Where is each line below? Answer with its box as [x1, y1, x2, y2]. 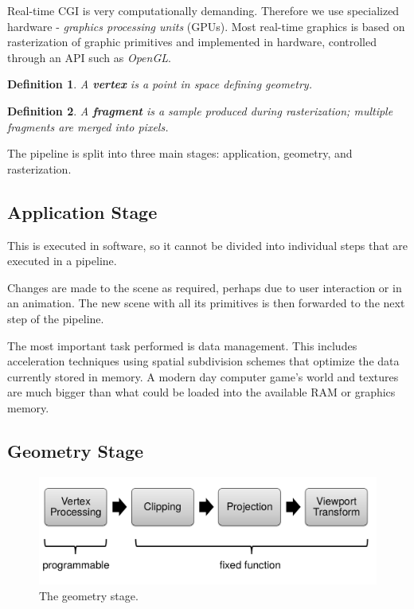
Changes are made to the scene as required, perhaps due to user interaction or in [7, 279, 402, 295]
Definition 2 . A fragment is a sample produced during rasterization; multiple [7, 102, 393, 119]
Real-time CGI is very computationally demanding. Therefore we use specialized [7, 2, 400, 18]
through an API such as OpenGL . [7, 49, 171, 65]
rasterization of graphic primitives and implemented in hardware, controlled [7, 33, 377, 50]
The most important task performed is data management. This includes [7, 337, 357, 353]
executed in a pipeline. [7, 252, 117, 269]
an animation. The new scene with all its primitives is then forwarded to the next [7, 295, 405, 311]
